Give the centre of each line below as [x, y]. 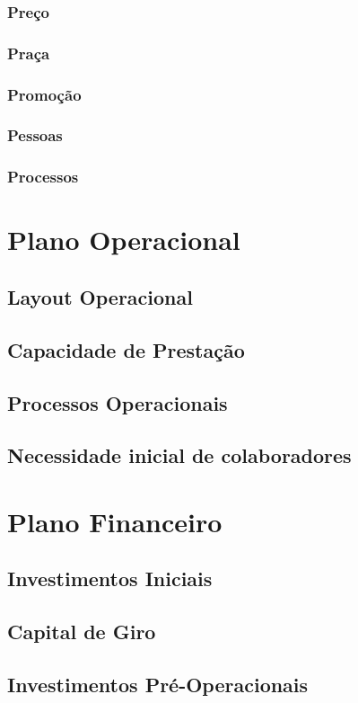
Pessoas [35, 135]
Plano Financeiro [115, 521]
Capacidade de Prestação [126, 349]
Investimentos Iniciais [110, 578]
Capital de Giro [82, 632]
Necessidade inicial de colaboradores [179, 455]
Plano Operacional [124, 240]
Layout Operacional [100, 296]
